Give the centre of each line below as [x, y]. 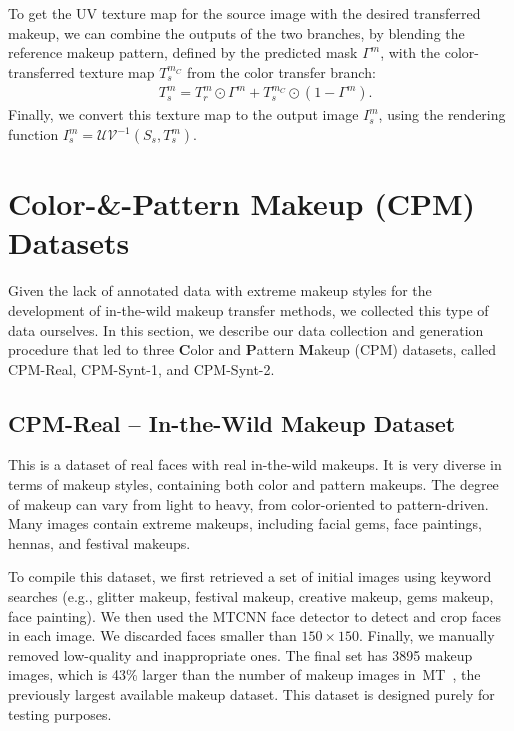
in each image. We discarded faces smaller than [152, 635]
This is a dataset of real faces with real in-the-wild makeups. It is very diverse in [255, 464]
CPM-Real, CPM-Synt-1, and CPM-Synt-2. [141, 368]
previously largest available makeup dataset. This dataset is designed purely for [251, 694]
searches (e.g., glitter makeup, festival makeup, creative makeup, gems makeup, [251, 596]
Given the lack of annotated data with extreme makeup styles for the [220, 290]
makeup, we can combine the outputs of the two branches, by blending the [236, 32]
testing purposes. [60, 713]
